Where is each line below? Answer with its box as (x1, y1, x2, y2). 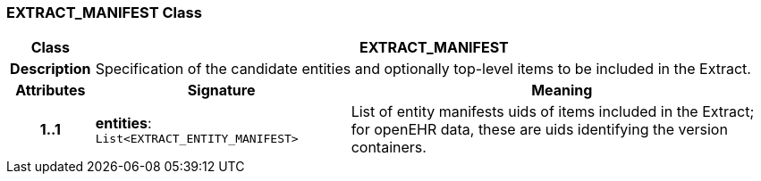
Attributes (15, 81, 86, 100)
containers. (351, 138, 427, 157)
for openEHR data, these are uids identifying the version (351, 120, 728, 139)
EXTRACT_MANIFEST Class (6, 4, 202, 21)
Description (10, 60, 91, 78)
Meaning (531, 81, 593, 100)
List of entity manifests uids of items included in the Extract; (351, 103, 755, 121)
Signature (187, 81, 256, 100)
